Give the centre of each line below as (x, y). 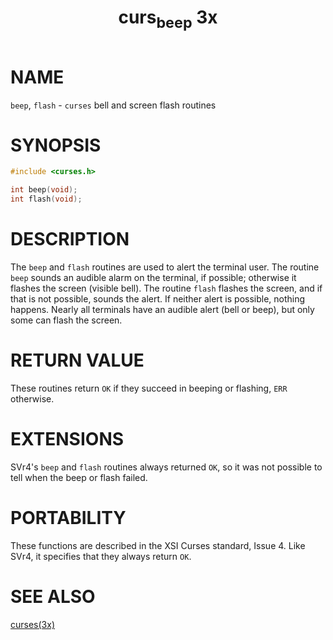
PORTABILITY (68, 518)
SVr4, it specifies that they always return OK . (101, 556)
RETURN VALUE (77, 360)
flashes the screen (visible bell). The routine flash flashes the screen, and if (166, 288)
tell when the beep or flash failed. (79, 477)
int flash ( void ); (46, 199)
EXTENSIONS (67, 439)
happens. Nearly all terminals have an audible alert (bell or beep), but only (162, 310)
